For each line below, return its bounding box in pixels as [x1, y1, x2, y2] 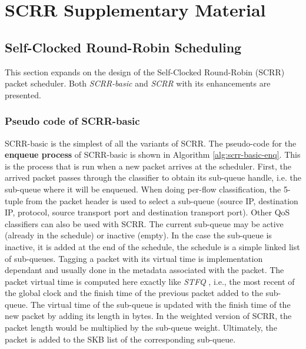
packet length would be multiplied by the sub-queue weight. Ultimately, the [5, 321, 277, 334]
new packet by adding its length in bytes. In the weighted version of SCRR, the [5, 310, 292, 322]
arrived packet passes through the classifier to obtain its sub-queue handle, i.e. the [5, 171, 301, 184]
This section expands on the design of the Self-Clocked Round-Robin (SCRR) [5, 65, 285, 78]
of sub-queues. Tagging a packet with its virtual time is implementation [5, 252, 263, 264]
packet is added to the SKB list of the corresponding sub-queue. [5, 333, 236, 345]
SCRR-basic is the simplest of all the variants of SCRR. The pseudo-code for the [5, 137, 297, 149]
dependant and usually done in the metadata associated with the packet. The [5, 264, 284, 276]
